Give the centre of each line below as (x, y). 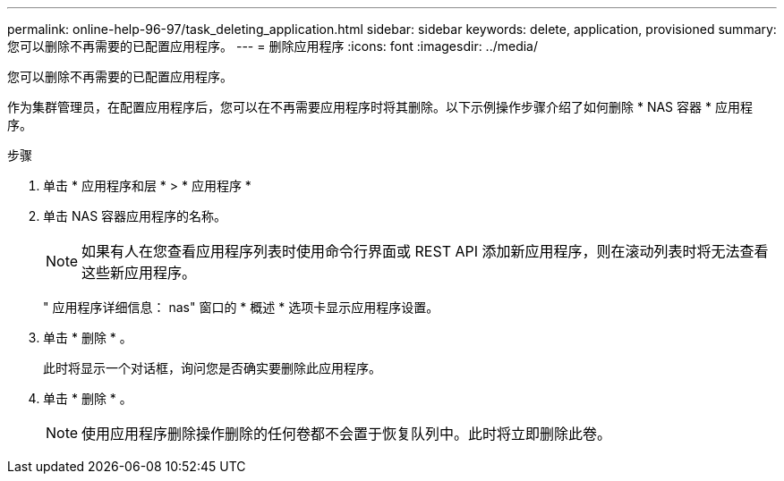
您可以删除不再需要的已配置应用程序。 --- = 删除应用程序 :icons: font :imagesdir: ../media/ (273, 46)
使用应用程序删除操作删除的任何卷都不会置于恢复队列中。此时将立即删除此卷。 (347, 434)
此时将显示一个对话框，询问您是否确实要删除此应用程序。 (212, 368)
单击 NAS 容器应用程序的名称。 (135, 216)
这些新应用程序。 (139, 273)
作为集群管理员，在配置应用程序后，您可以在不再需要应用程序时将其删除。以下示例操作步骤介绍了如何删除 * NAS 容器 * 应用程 (380, 107)
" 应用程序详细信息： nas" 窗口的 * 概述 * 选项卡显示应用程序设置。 (241, 307)
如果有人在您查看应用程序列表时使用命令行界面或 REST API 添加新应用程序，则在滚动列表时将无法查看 (425, 251)
